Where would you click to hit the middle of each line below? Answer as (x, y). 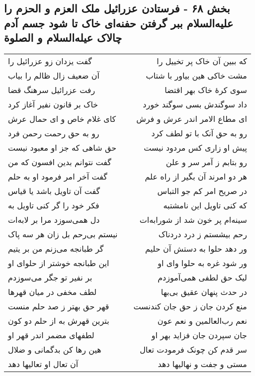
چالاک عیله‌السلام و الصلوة (63, 38)
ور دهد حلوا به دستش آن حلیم (196, 248)
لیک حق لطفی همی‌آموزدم (202, 277)
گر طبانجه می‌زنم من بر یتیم (56, 248)
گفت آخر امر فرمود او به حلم (58, 176)
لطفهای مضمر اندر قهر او (51, 335)
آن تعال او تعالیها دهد (43, 364)
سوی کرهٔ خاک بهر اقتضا (206, 90)
